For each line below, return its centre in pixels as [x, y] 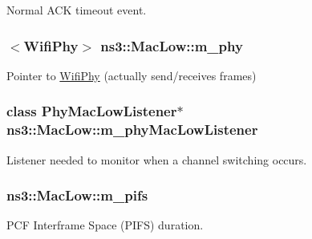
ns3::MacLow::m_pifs [77, 195]
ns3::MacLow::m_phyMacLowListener [132, 130]
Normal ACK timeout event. [77, 10]
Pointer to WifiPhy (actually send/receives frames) [132, 75]
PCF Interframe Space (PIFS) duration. [105, 225]
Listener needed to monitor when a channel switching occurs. [157, 159]
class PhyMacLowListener [92, 111]
